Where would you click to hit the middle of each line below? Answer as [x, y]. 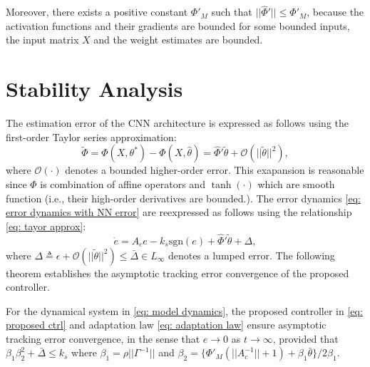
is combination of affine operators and [123, 183]
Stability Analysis [94, 89]
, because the [335, 12]
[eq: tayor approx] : [46, 226]
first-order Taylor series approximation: [91, 136]
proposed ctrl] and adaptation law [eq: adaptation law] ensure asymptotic [166, 325]
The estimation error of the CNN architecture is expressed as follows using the [177, 123]
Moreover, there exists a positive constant [97, 12]
